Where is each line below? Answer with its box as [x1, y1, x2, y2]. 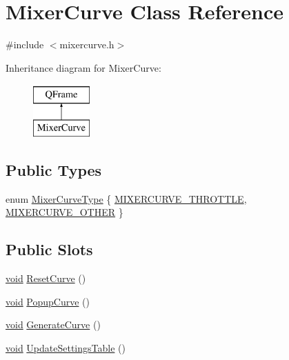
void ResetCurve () [6, 271, 86, 286]
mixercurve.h [59, 37, 114, 52]
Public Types [6, 159, 102, 180]
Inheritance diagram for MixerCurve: [6, 60, 161, 74]
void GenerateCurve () [6, 317, 101, 332]
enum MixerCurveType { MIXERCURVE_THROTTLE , [6, 191, 247, 206]
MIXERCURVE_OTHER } [6, 205, 123, 219]
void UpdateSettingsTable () [6, 340, 126, 354]
